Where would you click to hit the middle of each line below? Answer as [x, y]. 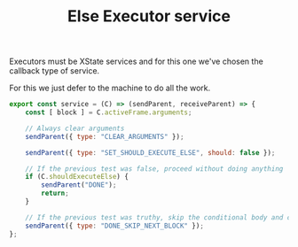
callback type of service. [55, 71]
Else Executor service [149, 16]
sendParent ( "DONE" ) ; [79, 185]
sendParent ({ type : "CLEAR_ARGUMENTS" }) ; [105, 136]
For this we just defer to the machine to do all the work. [110, 88]
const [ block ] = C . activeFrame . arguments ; [109, 112]
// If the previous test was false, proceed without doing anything [154, 169]
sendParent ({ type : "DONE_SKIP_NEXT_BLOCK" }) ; [114, 226]
